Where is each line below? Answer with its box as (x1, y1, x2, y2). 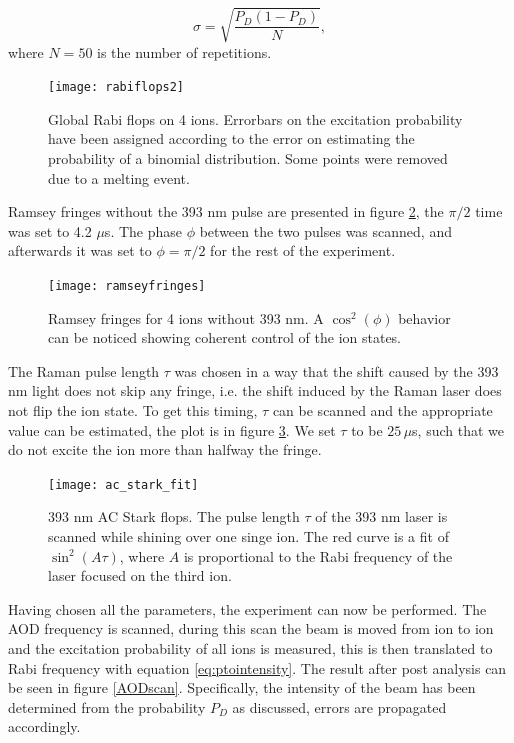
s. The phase (104, 220, 182, 241)
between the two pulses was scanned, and (199, 220, 452, 241)
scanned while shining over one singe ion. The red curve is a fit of (48, 526, 449, 547)
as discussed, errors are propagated (232, 696, 447, 717)
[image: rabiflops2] (48, 80, 185, 95)
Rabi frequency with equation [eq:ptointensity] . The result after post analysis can (8, 657, 507, 678)
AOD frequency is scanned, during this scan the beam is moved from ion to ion (8, 618, 494, 639)
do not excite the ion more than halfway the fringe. (8, 439, 322, 460)
